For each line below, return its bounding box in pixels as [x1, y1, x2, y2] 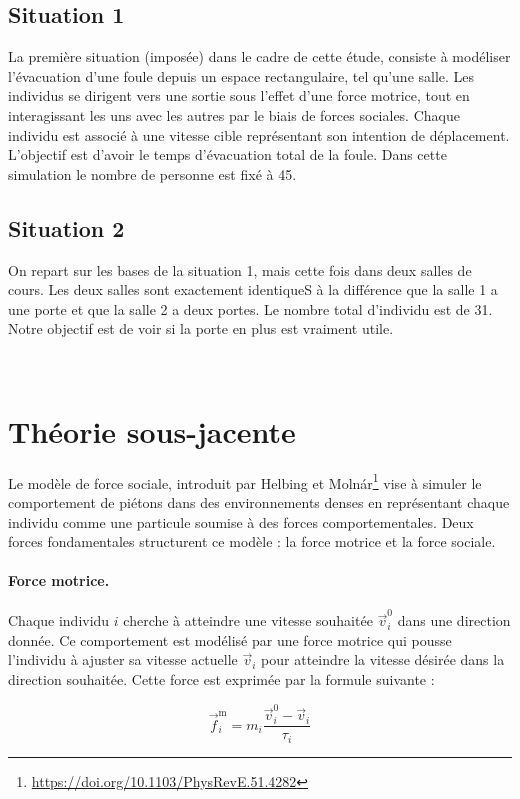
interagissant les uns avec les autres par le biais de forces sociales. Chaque [8, 104, 460, 125]
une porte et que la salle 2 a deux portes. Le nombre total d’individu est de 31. [8, 298, 493, 319]
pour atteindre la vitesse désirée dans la [261, 649, 505, 670]
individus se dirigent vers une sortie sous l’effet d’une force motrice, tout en [8, 85, 470, 106]
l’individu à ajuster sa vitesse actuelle [8, 649, 238, 670]
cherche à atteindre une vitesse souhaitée [123, 610, 373, 631]
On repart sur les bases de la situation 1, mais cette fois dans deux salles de [8, 259, 472, 280]
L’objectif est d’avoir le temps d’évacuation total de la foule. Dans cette [8, 144, 447, 165]
